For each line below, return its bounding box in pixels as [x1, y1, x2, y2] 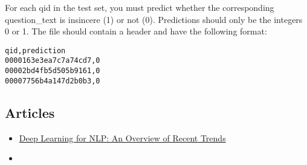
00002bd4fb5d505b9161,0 [5, 66, 100, 76]
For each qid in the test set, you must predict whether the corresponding [5, 1, 274, 13]
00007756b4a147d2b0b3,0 [5, 76, 100, 85]
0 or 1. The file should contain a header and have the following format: [5, 25, 267, 37]
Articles [5, 103, 55, 121]
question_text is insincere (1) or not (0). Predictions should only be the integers [5, 13, 303, 25]
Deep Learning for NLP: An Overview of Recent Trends [19, 131, 226, 144]
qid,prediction [5, 46, 66, 55]
